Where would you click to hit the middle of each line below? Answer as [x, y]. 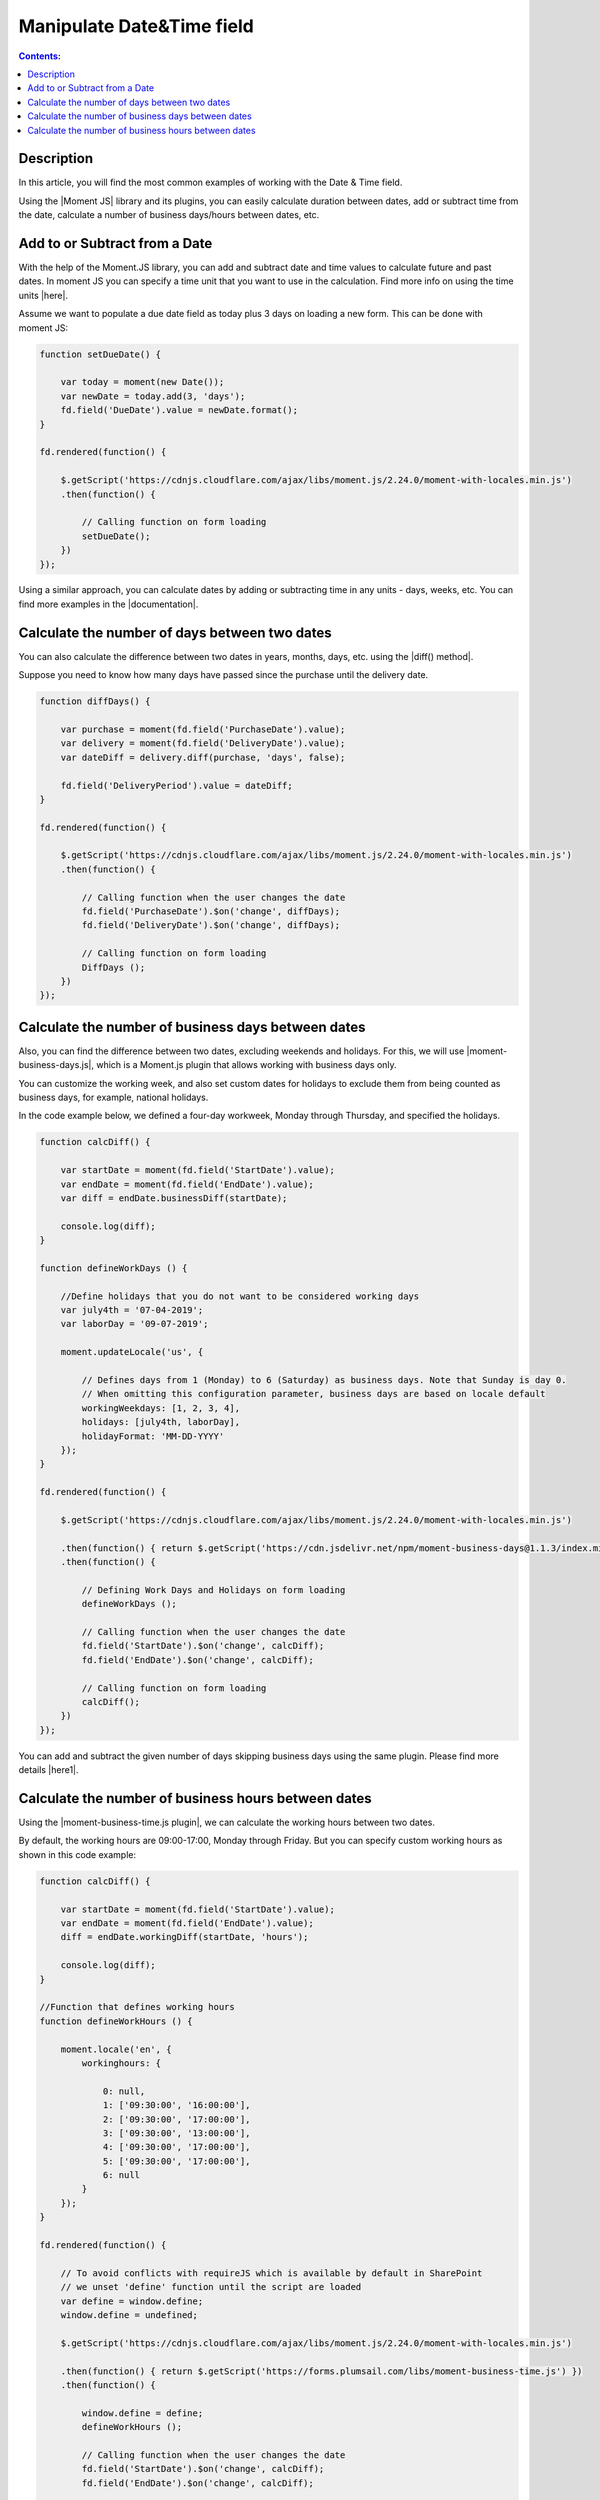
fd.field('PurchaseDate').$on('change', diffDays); [211, 911]
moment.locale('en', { [116, 2049]
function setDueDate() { [100, 354]
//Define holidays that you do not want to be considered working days [240, 1296]
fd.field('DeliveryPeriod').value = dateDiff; [177, 785]
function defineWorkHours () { [116, 2021]
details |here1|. [48, 1770]
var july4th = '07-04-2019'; [132, 1310]
